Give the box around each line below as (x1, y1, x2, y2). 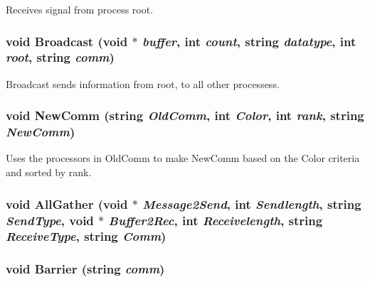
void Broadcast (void (6, 32, 128, 50)
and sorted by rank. (6, 165, 92, 180)
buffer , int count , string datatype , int (142, 32, 356, 50)
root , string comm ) (6, 48, 115, 66)
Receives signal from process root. (6, 2, 154, 16)
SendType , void (6, 211, 94, 229)
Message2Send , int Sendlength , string (142, 195, 361, 212)
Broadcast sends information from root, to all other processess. (6, 76, 280, 91)
